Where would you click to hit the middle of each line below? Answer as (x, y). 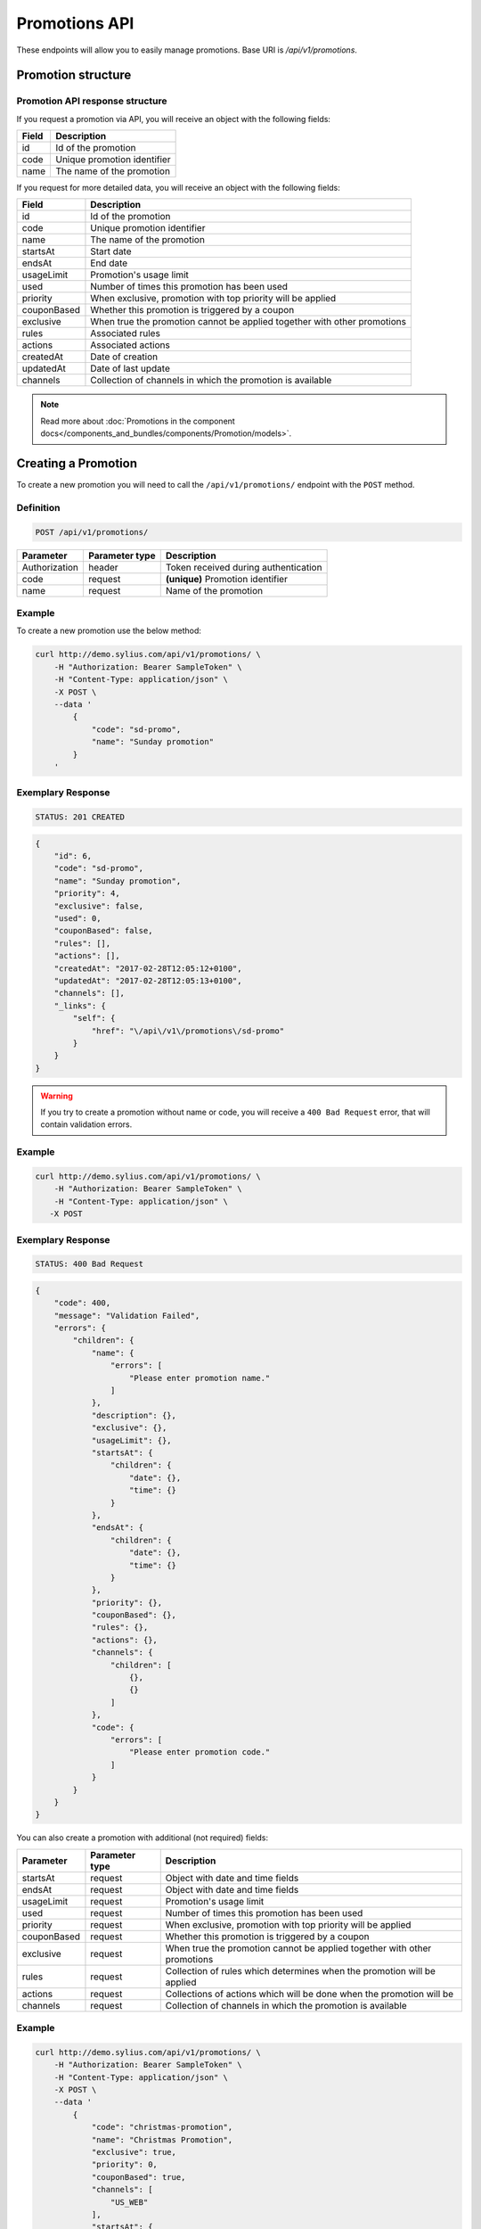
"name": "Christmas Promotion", (162, 2139)
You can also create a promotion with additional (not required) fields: (143, 1838)
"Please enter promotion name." (200, 1378)
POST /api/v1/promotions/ (92, 532)
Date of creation (124, 357)
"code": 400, (82, 1303)
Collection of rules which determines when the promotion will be (301, 1970)
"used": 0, (77, 919)
